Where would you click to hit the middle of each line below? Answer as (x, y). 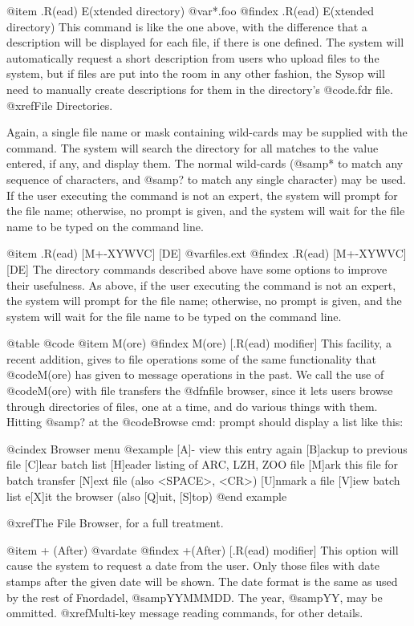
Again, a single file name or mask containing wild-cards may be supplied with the (207, 132)
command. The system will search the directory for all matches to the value (193, 147)
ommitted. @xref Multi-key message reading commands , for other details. (185, 613)
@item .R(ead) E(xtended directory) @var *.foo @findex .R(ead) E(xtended (190, 10)
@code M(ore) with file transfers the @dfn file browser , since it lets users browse (200, 390)
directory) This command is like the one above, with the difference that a (187, 26)
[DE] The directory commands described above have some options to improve (197, 268)
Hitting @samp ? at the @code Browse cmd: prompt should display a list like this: (205, 422)
